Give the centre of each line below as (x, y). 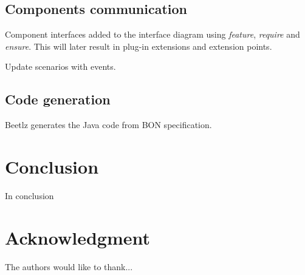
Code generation (58, 99)
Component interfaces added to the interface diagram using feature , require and (152, 34)
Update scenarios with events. (60, 66)
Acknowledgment (77, 237)
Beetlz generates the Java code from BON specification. (108, 125)
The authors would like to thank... (69, 266)
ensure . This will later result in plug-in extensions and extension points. (139, 46)
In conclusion (29, 195)
